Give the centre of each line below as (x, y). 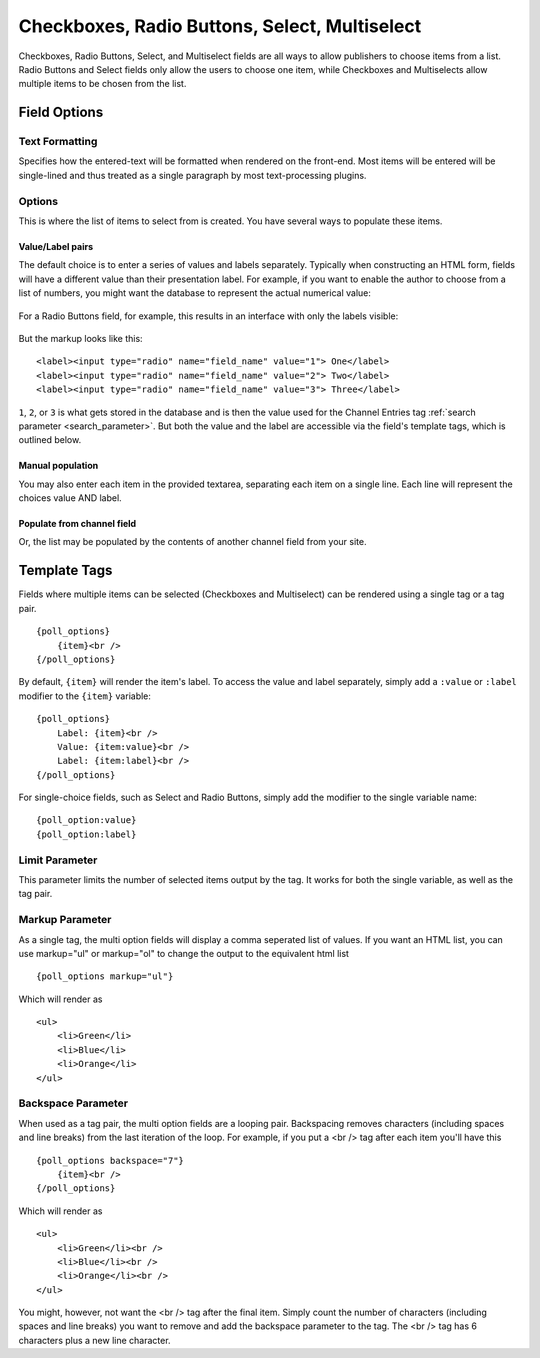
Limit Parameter (58, 860)
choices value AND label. (70, 498)
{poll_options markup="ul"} (105, 976)
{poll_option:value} (86, 820)
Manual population (58, 466)
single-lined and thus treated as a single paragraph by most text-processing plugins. (192, 175)
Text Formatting (58, 142)
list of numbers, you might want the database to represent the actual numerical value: (195, 293)
